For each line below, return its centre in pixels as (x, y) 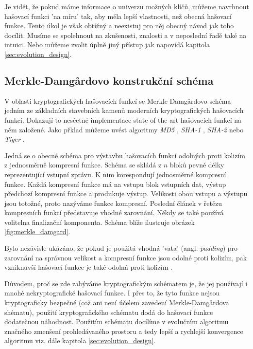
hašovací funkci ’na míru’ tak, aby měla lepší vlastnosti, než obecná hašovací (118, 16)
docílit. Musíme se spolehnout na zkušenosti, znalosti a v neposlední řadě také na (126, 35)
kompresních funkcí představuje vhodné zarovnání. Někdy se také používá (114, 212)
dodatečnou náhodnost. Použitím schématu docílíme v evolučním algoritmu (117, 321)
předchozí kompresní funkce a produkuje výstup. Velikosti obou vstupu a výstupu (126, 193)
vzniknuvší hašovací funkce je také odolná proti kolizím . (88, 267)
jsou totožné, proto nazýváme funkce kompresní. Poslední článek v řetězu (113, 203)
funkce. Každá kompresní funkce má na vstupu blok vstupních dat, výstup (115, 184)
